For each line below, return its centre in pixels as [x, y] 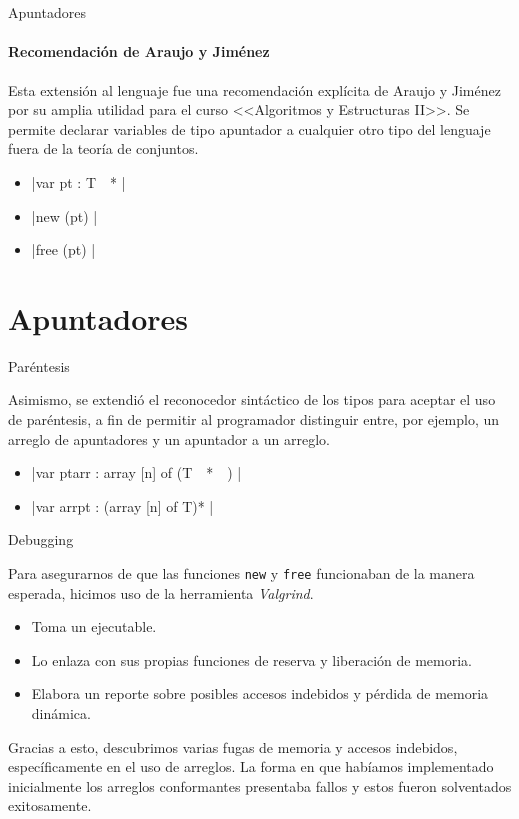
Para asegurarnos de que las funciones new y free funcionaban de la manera [241, 573]
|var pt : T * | [78, 181]
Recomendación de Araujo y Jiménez [139, 51]
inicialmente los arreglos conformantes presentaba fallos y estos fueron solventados [260, 785]
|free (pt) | [63, 249]
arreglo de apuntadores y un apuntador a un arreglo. [169, 438]
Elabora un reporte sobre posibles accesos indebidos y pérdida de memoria [260, 693]
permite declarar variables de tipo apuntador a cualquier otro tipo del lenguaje [249, 128]
